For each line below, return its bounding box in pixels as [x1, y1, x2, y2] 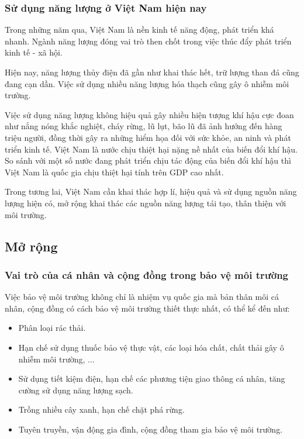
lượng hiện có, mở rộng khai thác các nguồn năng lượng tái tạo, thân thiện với [5, 196, 286, 209]
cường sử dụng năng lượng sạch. [18, 383, 133, 396]
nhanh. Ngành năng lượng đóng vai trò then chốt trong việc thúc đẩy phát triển [5, 34, 292, 47]
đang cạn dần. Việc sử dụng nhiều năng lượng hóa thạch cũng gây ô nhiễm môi [5, 77, 289, 89]
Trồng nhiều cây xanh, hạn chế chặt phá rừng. [18, 403, 185, 416]
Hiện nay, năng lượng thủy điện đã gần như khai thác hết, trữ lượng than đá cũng [5, 66, 299, 78]
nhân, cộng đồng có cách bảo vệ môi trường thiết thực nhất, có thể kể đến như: [5, 302, 290, 314]
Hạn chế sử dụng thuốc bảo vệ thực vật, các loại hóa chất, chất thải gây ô [18, 341, 284, 353]
